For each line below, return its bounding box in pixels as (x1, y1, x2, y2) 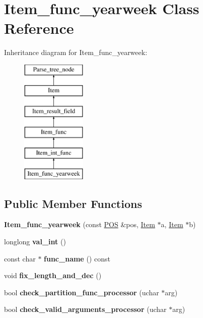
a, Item (161, 219, 183, 230)
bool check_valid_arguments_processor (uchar (4, 304, 167, 314)
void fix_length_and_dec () (4, 270, 102, 281)
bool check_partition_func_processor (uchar (4, 287, 159, 297)
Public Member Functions (4, 195, 142, 211)
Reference (4, 18, 74, 38)
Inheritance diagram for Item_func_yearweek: (4, 47, 148, 58)
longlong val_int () (4, 236, 66, 247)
